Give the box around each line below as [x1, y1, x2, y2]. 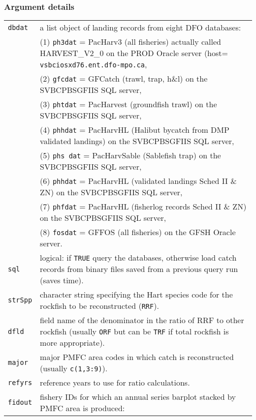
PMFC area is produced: [40, 402, 125, 414]
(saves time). [40, 274, 84, 286]
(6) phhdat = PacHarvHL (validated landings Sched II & [40, 175, 237, 187]
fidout [8, 398, 32, 407]
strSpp [8, 296, 32, 304]
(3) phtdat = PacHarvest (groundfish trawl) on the [40, 98, 217, 110]
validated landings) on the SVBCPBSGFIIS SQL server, [40, 135, 234, 147]
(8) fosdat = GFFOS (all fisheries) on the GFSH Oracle [40, 226, 236, 238]
